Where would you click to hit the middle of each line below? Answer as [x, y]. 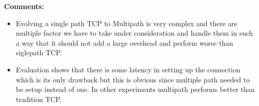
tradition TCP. [39, 99]
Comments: [24, 6]
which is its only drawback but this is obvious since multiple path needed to [133, 79]
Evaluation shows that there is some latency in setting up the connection [128, 69]
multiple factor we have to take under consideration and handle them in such [134, 33]
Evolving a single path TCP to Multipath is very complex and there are [126, 23]
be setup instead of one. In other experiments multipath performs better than [135, 89]
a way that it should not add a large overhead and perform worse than [124, 42]
